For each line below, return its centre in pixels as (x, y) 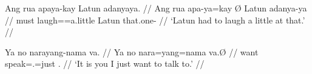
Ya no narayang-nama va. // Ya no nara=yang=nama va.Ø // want (132, 51)
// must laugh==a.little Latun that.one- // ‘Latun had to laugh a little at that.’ (155, 20)
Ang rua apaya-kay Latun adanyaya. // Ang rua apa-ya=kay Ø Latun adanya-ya (156, 8)
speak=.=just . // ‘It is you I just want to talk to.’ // (105, 63)
